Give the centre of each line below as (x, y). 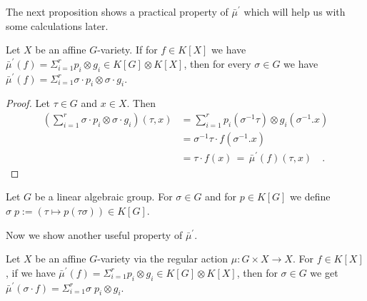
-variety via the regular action (163, 259)
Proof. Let (28, 103)
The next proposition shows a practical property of (117, 11)
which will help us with (295, 11)
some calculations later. (57, 25)
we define (310, 197)
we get (324, 272)
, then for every (217, 63)
